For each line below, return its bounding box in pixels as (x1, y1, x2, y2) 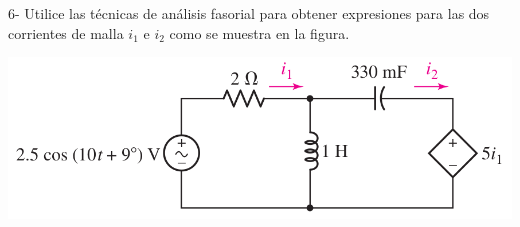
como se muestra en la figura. (169, 22, 350, 43)
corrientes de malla (8, 22, 124, 43)
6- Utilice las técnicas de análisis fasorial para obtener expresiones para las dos (8, 3, 490, 23)
